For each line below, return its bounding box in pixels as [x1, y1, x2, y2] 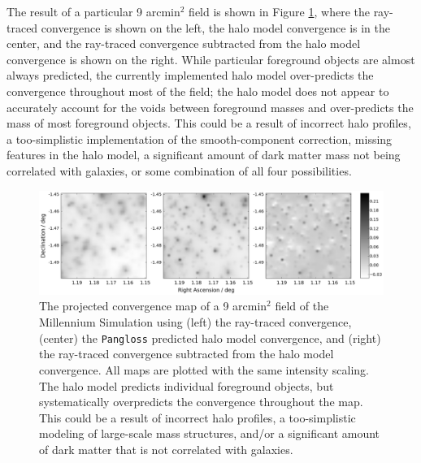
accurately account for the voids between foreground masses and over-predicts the [7, 98, 414, 115]
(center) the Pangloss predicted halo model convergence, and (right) [39, 329, 381, 346]
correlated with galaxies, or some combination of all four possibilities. [7, 162, 352, 179]
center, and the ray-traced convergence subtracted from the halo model [7, 35, 361, 52]
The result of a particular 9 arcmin [7, 3, 180, 19]
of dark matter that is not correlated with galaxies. [39, 440, 293, 457]
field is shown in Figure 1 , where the [189, 3, 370, 19]
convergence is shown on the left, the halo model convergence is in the [41, 19, 391, 36]
